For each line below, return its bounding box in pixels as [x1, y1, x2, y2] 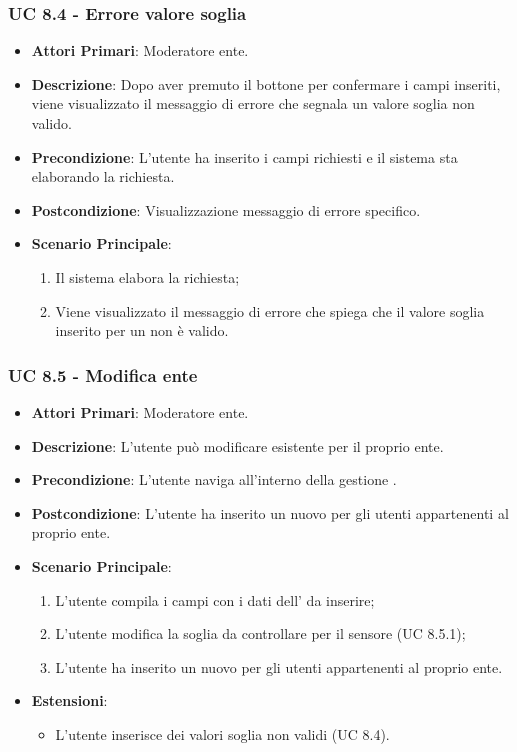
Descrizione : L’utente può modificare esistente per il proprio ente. [31, 435, 444, 456]
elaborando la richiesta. [31, 166, 175, 187]
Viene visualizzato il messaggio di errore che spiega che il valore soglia [55, 300, 485, 321]
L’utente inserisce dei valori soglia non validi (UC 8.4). [55, 723, 390, 744]
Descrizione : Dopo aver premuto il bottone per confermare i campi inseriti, [31, 73, 501, 94]
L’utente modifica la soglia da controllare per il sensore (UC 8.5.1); [55, 623, 466, 644]
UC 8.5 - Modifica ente [8, 362, 198, 387]
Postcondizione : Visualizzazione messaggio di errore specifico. [31, 199, 421, 220]
